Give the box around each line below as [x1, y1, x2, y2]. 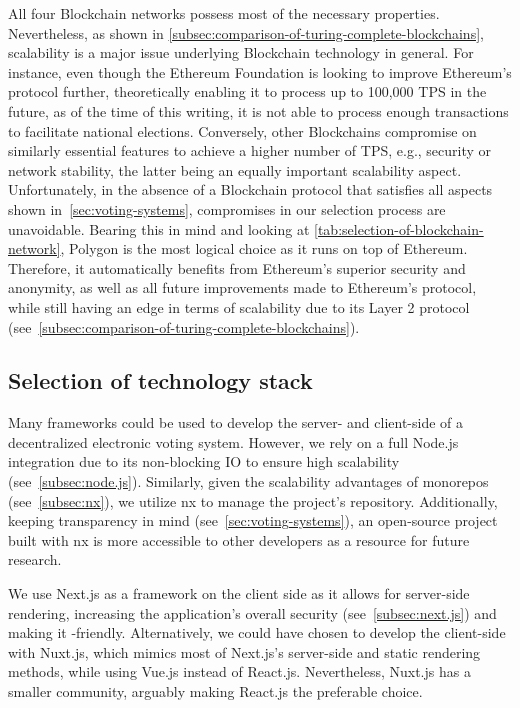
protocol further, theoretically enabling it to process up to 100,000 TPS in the [8, 81, 487, 102]
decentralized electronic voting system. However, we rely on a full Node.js [8, 431, 459, 452]
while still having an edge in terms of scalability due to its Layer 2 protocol [8, 296, 470, 317]
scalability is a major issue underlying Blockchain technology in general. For [8, 42, 474, 63]
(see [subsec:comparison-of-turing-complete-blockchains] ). [8, 316, 360, 337]
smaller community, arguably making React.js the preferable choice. [8, 681, 423, 702]
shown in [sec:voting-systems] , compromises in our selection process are [8, 198, 446, 219]
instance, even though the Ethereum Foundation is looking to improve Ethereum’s [8, 61, 512, 82]
